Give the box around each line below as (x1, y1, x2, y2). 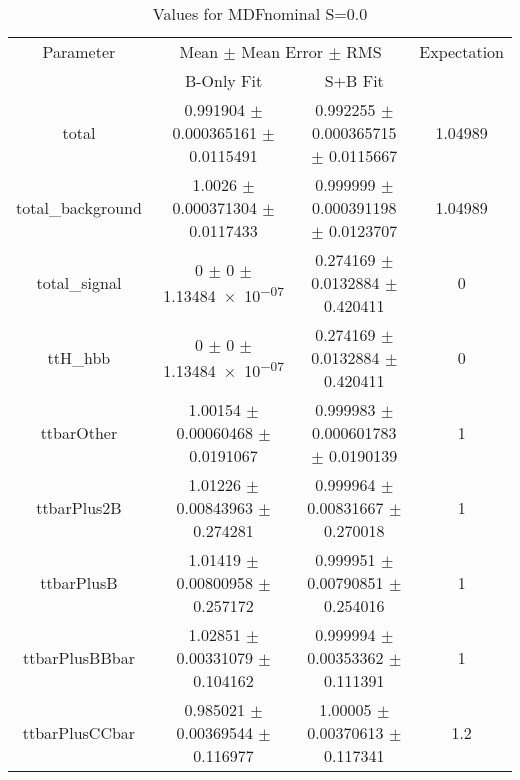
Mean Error (241, 40, 324, 63)
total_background (16, 196, 142, 219)
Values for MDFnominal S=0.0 (152, 2, 368, 25)
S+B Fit (324, 69, 384, 92)
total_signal (36, 271, 122, 294)
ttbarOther (40, 421, 118, 444)
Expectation (419, 40, 504, 63)
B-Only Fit (184, 69, 263, 92)
